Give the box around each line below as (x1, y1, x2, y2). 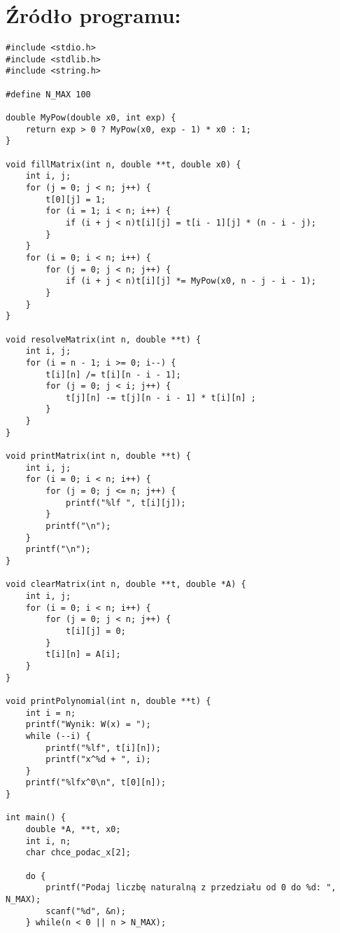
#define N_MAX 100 (6, 89, 91, 99)
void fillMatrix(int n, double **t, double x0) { (6, 159, 241, 170)
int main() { (6, 813, 66, 823)
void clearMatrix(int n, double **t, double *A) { (6, 579, 246, 590)
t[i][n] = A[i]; (45, 649, 121, 660)
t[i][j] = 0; (65, 626, 126, 636)
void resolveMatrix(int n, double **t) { (6, 334, 201, 345)
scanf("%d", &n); (45, 906, 126, 916)
